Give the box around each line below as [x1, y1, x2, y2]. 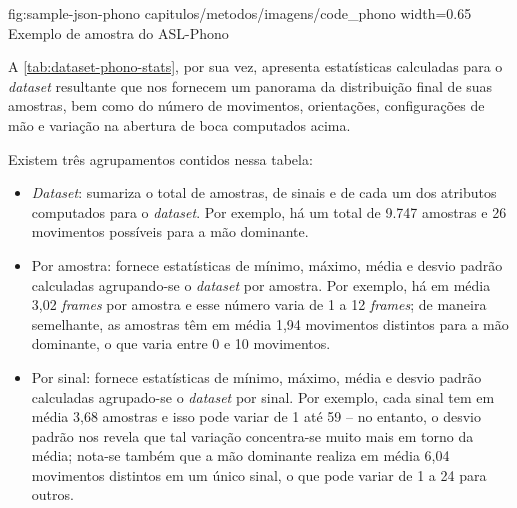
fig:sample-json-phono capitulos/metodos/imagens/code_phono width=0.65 [8, 3, 472, 23]
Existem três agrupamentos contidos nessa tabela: [8, 148, 313, 169]
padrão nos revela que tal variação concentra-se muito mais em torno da [31, 425, 474, 446]
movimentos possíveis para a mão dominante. [31, 221, 309, 242]
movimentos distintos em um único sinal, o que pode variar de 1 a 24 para [31, 464, 487, 485]
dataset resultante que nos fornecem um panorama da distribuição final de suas [8, 75, 493, 96]
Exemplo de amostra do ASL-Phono [8, 22, 229, 43]
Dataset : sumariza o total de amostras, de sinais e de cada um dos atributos [31, 182, 497, 203]
